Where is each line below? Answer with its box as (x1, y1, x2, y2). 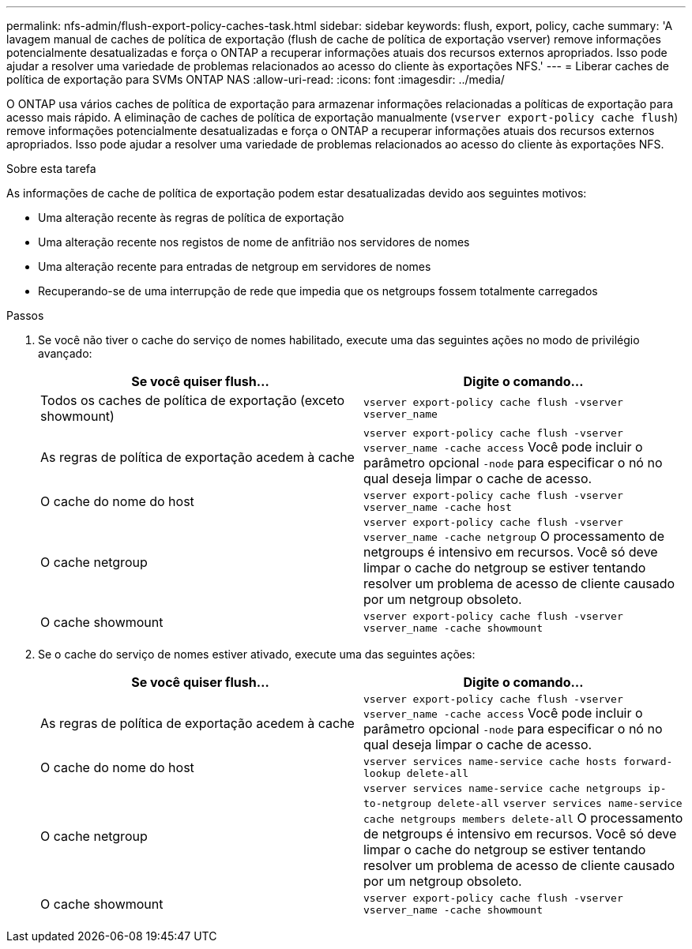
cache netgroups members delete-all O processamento (363, 810, 683, 826)
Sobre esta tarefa (6, 162, 96, 175)
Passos (6, 309, 44, 322)
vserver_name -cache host (363, 501, 512, 513)
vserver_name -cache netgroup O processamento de (363, 528, 664, 544)
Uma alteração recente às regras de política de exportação (38, 211, 344, 224)
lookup (363, 767, 401, 779)
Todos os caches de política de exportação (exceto (40, 392, 345, 408)
